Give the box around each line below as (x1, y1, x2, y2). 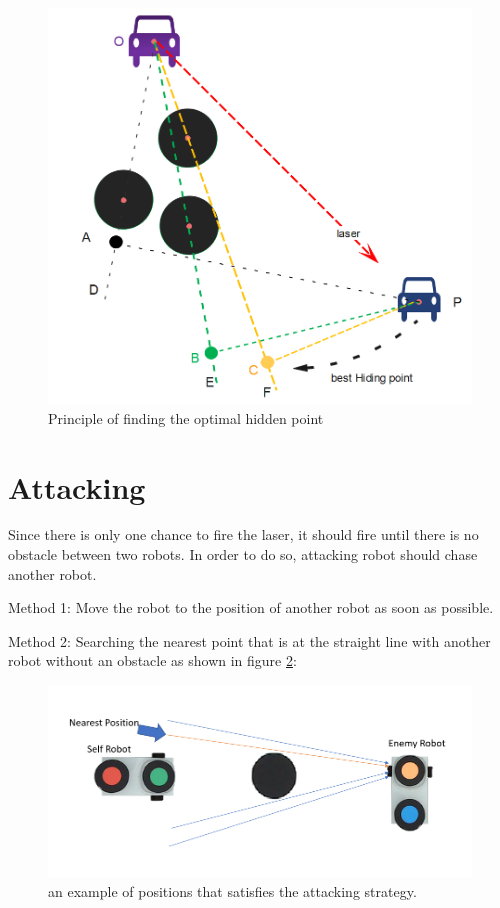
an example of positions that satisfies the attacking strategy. (48, 880, 417, 901)
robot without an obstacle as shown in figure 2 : (8, 650, 297, 671)
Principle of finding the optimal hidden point (48, 407, 324, 428)
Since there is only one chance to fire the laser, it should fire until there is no (8, 524, 479, 545)
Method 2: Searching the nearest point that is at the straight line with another (8, 630, 491, 651)
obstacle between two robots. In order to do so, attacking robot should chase (8, 544, 478, 565)
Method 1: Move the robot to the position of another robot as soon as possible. (8, 597, 494, 618)
